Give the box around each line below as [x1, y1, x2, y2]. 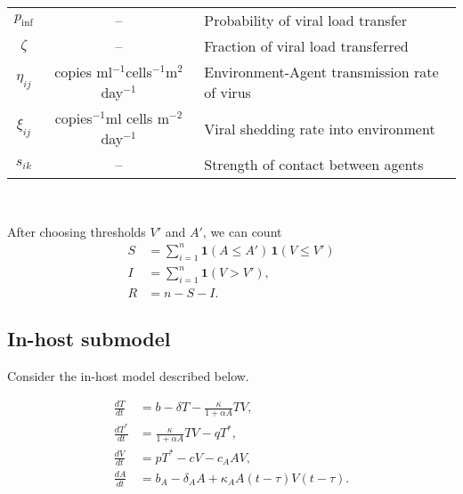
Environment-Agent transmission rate [204, 61, 439, 82]
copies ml [54, 61, 113, 82]
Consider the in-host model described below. [7, 367, 249, 385]
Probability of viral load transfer [204, 10, 407, 30]
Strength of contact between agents [204, 154, 424, 174]
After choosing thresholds [7, 222, 146, 240]
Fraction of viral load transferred [204, 36, 409, 56]
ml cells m [105, 108, 169, 128]
